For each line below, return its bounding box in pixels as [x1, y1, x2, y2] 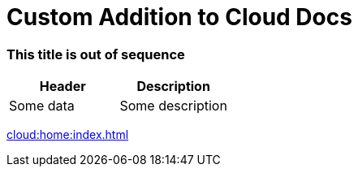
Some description [119, 97, 227, 115]
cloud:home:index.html [6, 128, 129, 142]
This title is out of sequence [6, 45, 185, 63]
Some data [9, 97, 75, 115]
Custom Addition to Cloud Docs [6, 3, 352, 31]
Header [39, 78, 86, 95]
